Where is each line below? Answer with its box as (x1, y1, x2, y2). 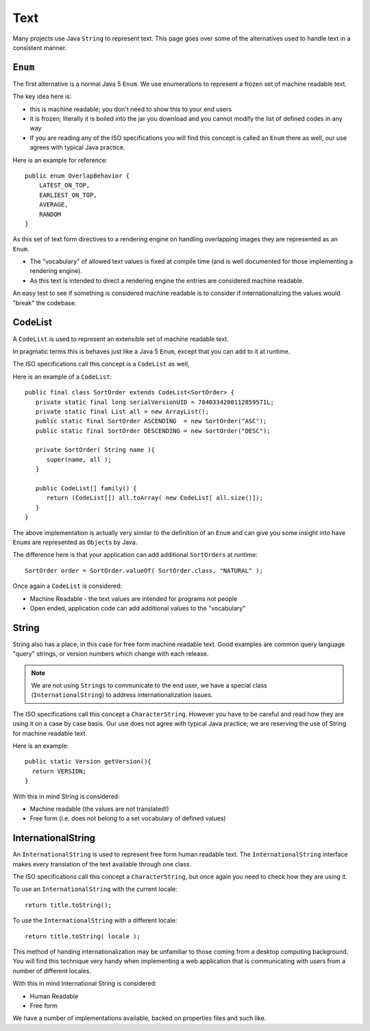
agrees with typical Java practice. (29, 143, 125, 152)
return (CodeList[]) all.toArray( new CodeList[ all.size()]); (46, 494, 264, 502)
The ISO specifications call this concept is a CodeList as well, (12, 360, 190, 368)
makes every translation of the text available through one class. (12, 860, 192, 868)
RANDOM (38, 210, 62, 218)
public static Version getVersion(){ (25, 758, 152, 766)
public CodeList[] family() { (35, 484, 137, 493)
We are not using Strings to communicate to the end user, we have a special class (31, 681, 267, 689)
